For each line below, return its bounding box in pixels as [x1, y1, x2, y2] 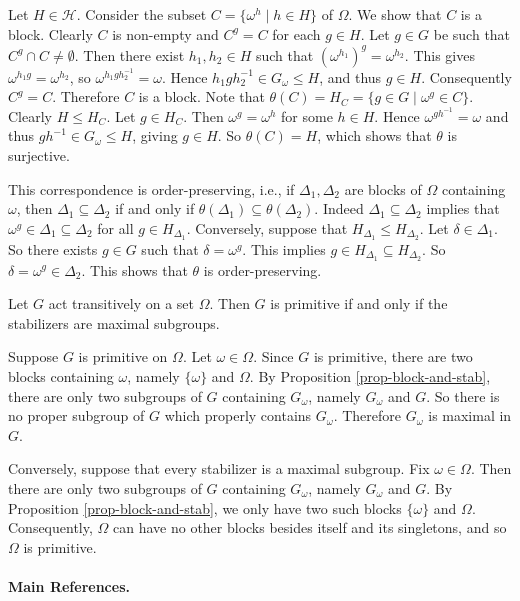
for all [97, 217, 134, 238]
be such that [433, 23, 511, 44]
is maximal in [428, 405, 512, 426]
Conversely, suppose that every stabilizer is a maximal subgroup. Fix [8, 458, 430, 479]
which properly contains [164, 405, 312, 426]
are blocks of [344, 178, 422, 199]
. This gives [404, 44, 475, 65]
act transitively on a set [48, 293, 194, 314]
